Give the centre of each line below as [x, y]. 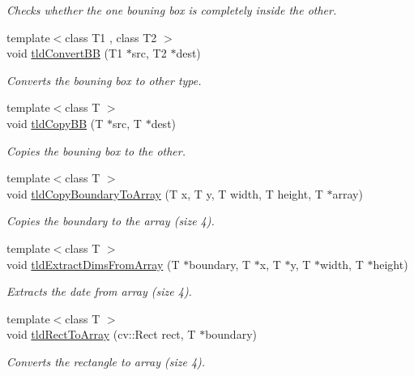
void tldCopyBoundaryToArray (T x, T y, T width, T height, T [165, 193]
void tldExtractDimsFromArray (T [93, 264]
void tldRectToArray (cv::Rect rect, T [101, 334]
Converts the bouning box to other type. [104, 80]
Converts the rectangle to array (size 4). [106, 361]
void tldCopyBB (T [55, 123]
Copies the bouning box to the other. [96, 150]
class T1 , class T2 [111, 37]
